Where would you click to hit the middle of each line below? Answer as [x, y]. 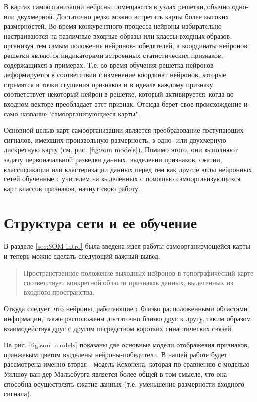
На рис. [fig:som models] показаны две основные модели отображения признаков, [127, 345]
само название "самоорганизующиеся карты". [72, 113]
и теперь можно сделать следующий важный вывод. [82, 256]
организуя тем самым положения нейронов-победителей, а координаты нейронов [126, 45]
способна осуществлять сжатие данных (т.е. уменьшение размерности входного [124, 383]
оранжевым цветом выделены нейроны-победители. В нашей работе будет [116, 354]
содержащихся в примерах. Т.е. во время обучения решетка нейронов [109, 65]
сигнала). [18, 393]
